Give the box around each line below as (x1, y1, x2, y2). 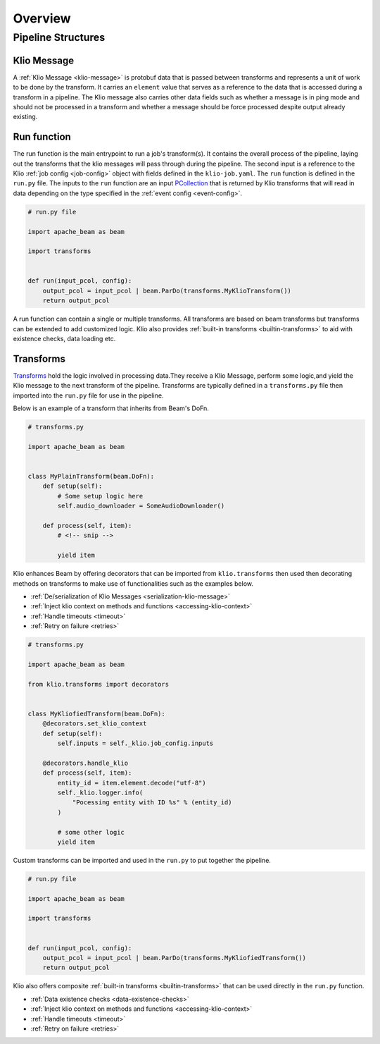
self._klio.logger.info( (57, 788, 144, 797)
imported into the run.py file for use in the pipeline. (13, 391, 164, 400)
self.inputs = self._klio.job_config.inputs (57, 739, 214, 747)
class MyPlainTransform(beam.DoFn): (27, 472, 155, 481)
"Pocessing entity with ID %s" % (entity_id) (72, 799, 232, 806)
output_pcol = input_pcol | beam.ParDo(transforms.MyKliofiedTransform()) (42, 954, 306, 962)
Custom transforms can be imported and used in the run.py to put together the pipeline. (13, 856, 271, 864)
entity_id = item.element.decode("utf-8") (57, 779, 207, 787)
